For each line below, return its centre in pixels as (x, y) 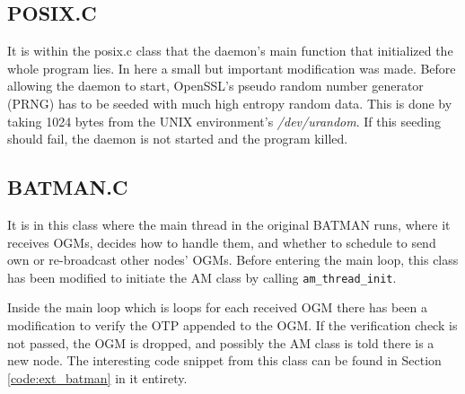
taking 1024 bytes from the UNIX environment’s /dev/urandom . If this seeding (224, 121)
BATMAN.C (68, 187)
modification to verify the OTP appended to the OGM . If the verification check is (232, 325)
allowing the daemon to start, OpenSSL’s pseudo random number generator (215, 86)
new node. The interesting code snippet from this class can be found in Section (224, 360)
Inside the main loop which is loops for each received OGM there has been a (217, 307)
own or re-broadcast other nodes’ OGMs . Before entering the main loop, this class (233, 260)
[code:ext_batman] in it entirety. (97, 377)
